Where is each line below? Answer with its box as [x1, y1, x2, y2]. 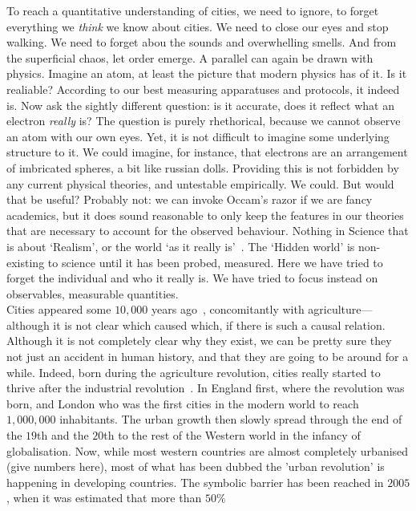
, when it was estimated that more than [6, 489, 202, 506]
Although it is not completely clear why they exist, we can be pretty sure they [6, 332, 392, 349]
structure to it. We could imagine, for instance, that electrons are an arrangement [6, 144, 408, 160]
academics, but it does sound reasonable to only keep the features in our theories [6, 206, 404, 223]
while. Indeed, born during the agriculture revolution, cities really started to [6, 363, 381, 380]
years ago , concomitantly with [151, 301, 305, 318]
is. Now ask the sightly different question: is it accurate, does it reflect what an [6, 96, 394, 113]
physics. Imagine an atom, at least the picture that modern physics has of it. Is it [6, 65, 407, 82]
